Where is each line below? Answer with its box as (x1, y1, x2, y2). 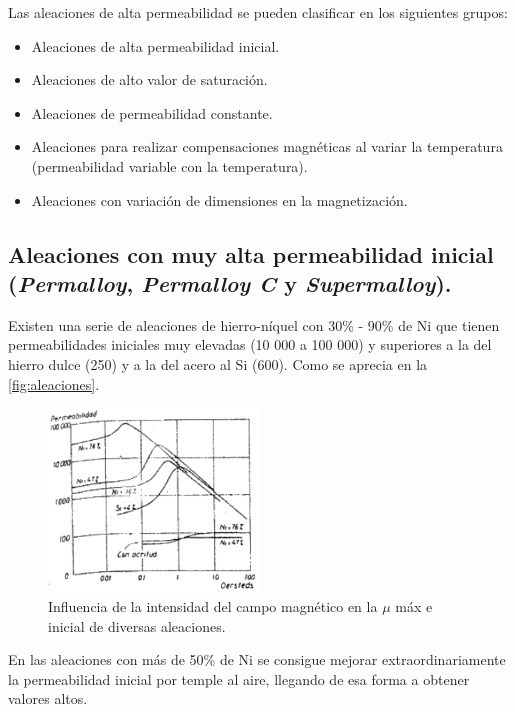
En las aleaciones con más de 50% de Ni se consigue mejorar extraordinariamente (8, 649, 506, 670)
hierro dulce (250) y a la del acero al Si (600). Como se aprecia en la (8, 353, 428, 374)
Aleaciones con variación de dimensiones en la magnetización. (31, 189, 408, 210)
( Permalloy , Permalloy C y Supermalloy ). (8, 267, 452, 298)
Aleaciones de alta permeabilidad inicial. (31, 35, 280, 56)
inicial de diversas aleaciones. (48, 615, 226, 636)
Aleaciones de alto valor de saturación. (31, 69, 268, 90)
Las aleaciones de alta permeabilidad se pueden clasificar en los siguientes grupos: (8, 2, 508, 22)
